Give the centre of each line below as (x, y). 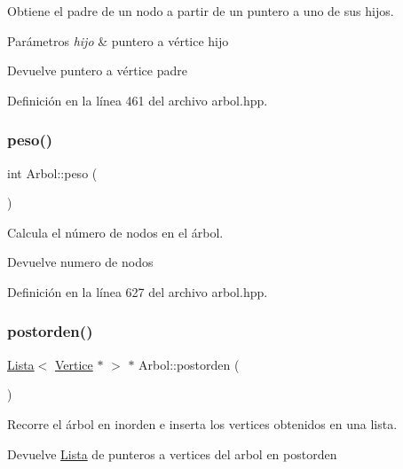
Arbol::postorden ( (189, 364)
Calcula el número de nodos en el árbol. (115, 232)
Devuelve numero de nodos (80, 262)
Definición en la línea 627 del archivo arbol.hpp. (138, 291)
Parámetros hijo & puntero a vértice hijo (118, 40)
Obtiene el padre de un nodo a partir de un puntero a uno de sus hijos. (201, 11)
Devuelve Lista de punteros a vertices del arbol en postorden (172, 453)
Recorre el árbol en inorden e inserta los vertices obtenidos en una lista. (202, 423)
